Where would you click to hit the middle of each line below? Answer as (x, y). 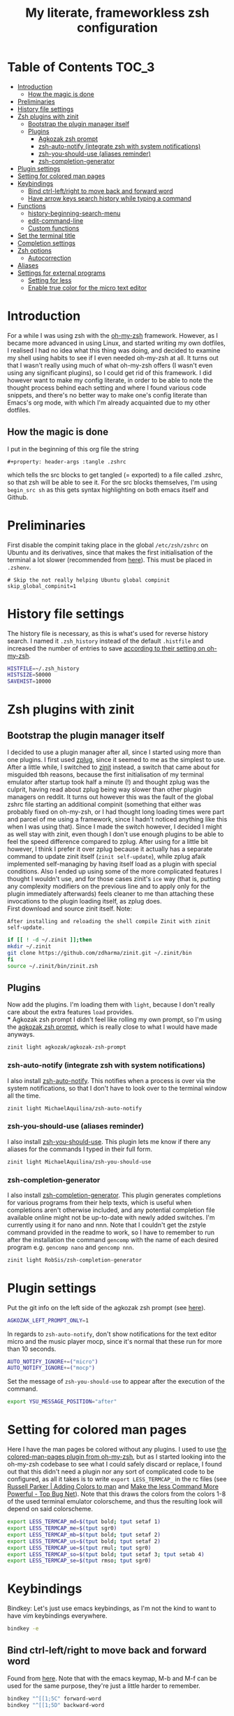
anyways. (21, 1035)
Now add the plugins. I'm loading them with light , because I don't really (111, 1005)
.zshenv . (19, 567)
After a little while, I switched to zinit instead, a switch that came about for (114, 767)
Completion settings (46, 243)
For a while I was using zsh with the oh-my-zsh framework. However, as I (113, 335)
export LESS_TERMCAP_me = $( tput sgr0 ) (62, 1528)
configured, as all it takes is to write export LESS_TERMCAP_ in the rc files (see (117, 1479)
